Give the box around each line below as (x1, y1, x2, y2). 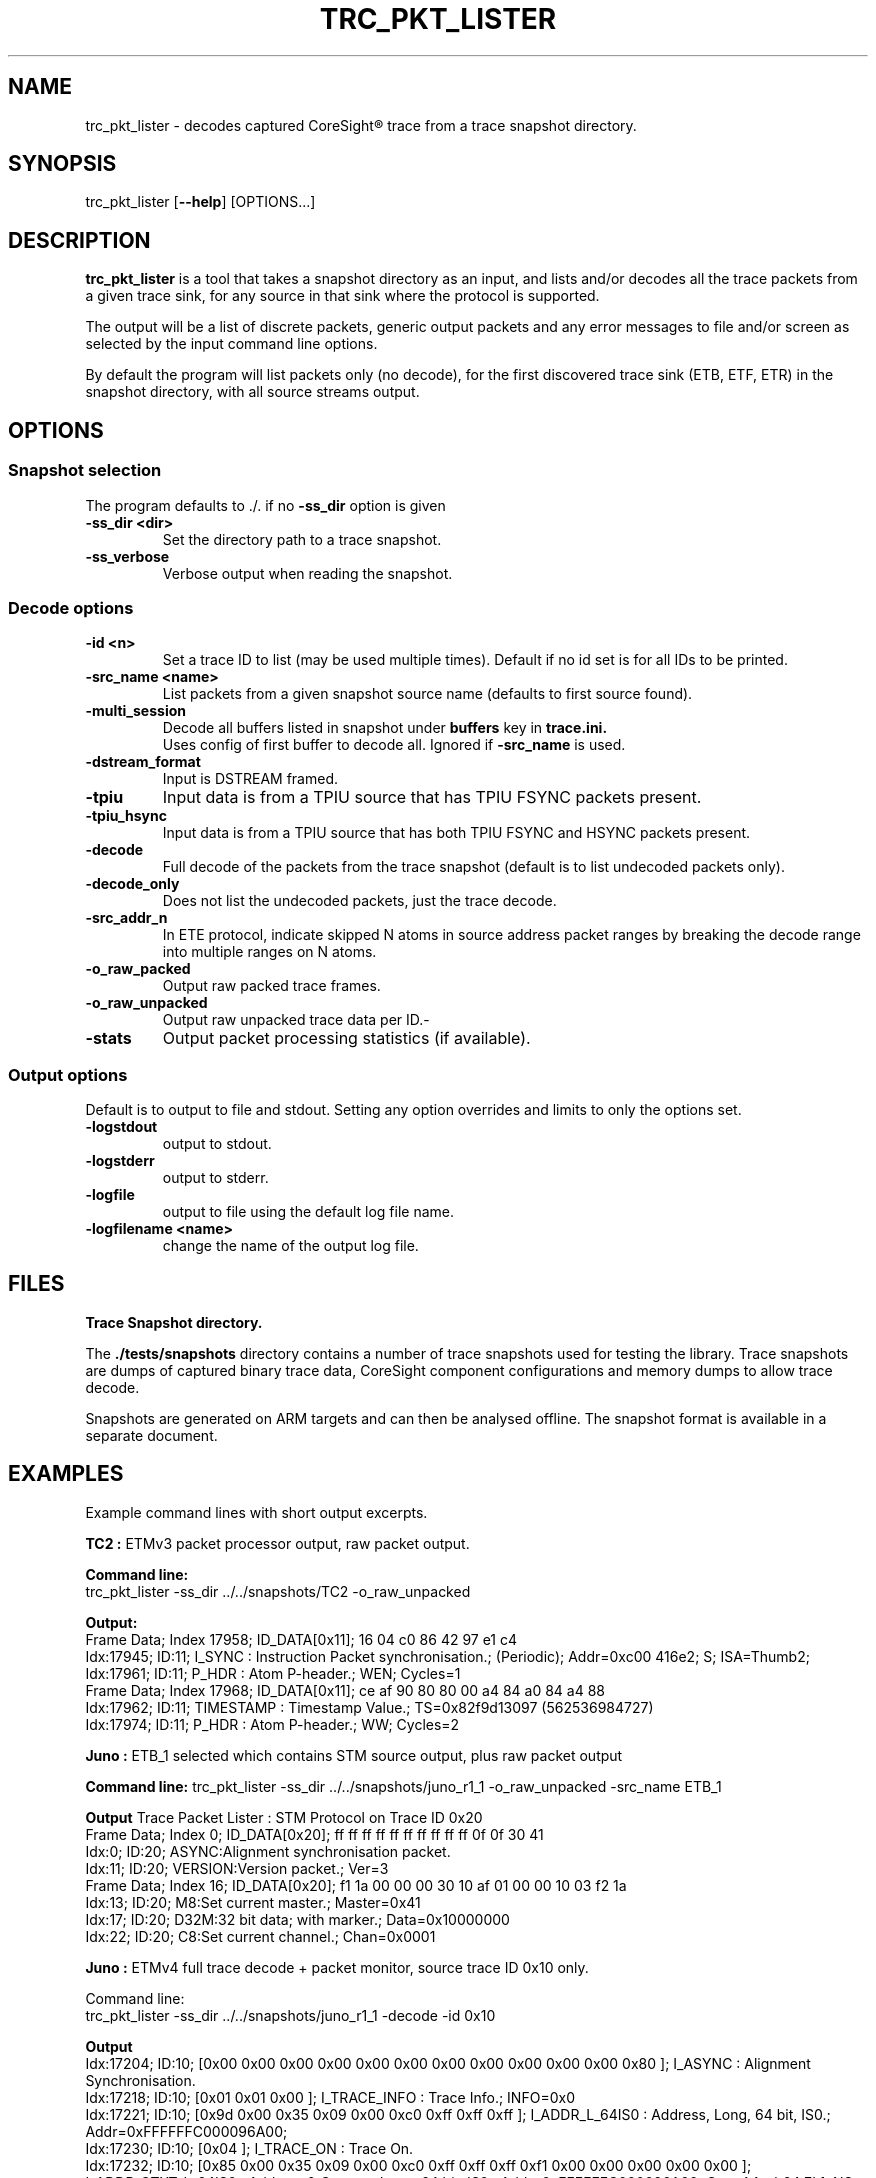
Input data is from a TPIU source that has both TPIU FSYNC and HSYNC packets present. (162, 824, 751, 842)
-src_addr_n (85, 909, 168, 927)
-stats (85, 1028, 132, 1049)
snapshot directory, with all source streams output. (85, 383, 420, 401)
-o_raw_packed (85, 960, 191, 978)
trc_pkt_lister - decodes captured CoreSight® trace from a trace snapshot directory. (85, 116, 637, 134)
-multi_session (85, 702, 186, 720)
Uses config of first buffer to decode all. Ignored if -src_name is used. (162, 736, 626, 754)
